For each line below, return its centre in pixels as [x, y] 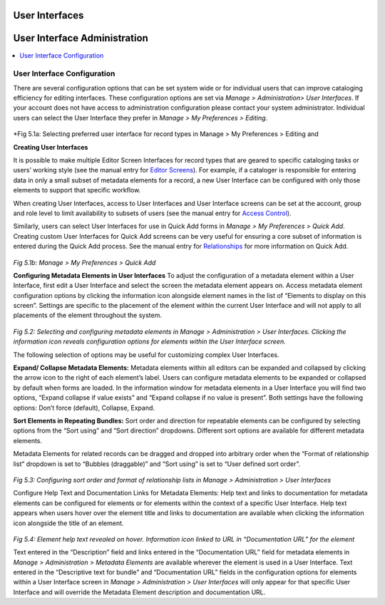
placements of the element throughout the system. [87, 315]
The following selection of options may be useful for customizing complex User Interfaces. [146, 355]
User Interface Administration [81, 38]
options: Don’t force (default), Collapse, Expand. [84, 408]
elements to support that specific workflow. [77, 190]
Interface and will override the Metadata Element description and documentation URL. [139, 592]
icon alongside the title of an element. [68, 523]
